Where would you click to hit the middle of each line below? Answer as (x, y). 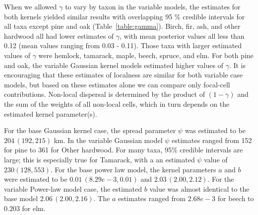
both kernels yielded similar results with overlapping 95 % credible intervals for (125, 16)
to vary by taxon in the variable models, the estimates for (153, 6)
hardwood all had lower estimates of (59, 36)
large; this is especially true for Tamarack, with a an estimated (99, 159)
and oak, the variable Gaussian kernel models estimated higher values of (114, 65)
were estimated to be (36, 179)
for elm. (34, 208)
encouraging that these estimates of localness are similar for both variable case (123, 75)
